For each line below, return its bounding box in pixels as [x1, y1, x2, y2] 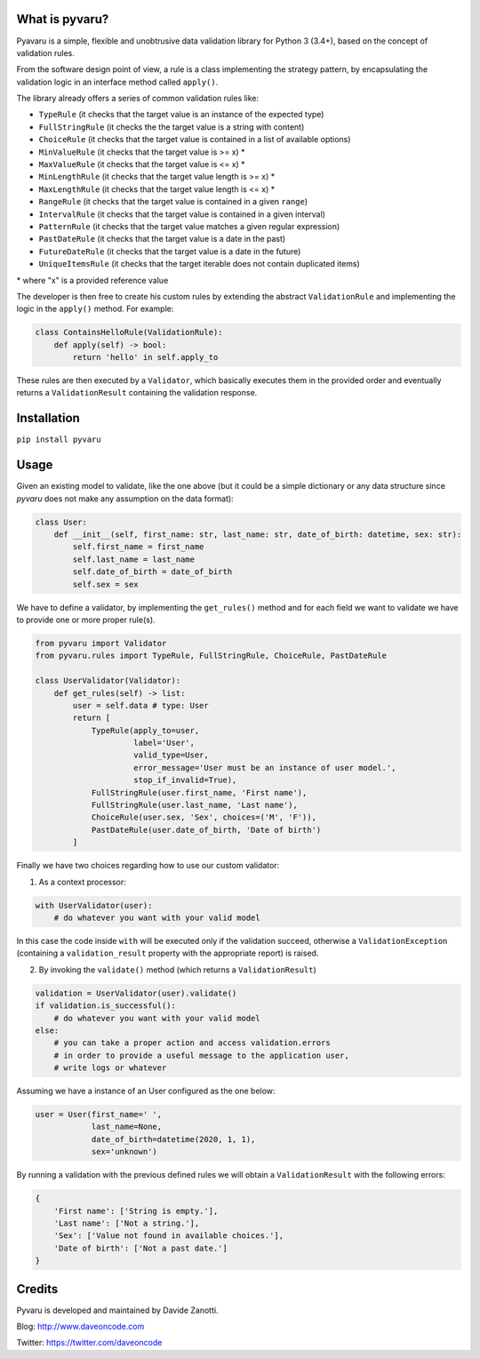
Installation [16, 411, 80, 426]
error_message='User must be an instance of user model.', [133, 763, 396, 772]
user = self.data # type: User [72, 700, 209, 710]
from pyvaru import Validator [35, 638, 167, 648]
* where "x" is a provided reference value [16, 275, 169, 285]
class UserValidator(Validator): [35, 676, 181, 686]
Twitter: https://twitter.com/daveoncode [16, 1338, 163, 1348]
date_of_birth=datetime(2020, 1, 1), [91, 1134, 256, 1144]
